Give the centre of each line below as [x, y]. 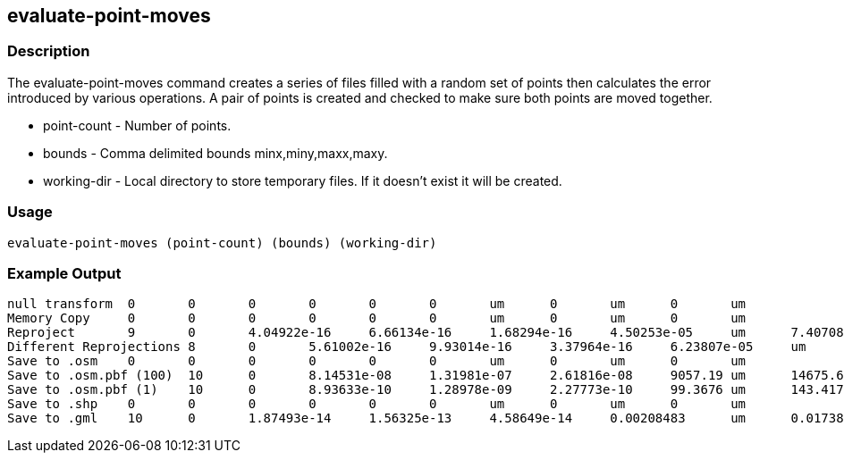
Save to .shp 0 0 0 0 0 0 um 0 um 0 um [377, 404]
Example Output [64, 273]
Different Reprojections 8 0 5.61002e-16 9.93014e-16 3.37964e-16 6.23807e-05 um [407, 347]
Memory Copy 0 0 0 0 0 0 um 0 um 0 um [377, 318]
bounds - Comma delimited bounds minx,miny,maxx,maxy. [215, 153]
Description [49, 51]
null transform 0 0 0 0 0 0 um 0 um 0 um [377, 304]
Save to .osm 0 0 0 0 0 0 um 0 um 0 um [377, 361]
